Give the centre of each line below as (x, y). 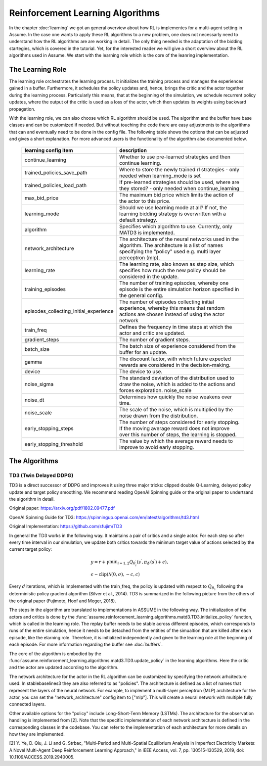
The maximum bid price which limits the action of (176, 194)
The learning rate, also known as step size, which (177, 264)
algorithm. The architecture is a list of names (171, 245)
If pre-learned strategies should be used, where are (179, 182)
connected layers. (27, 704)
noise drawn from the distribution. (158, 416)
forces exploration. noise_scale (155, 390)
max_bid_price (42, 198)
